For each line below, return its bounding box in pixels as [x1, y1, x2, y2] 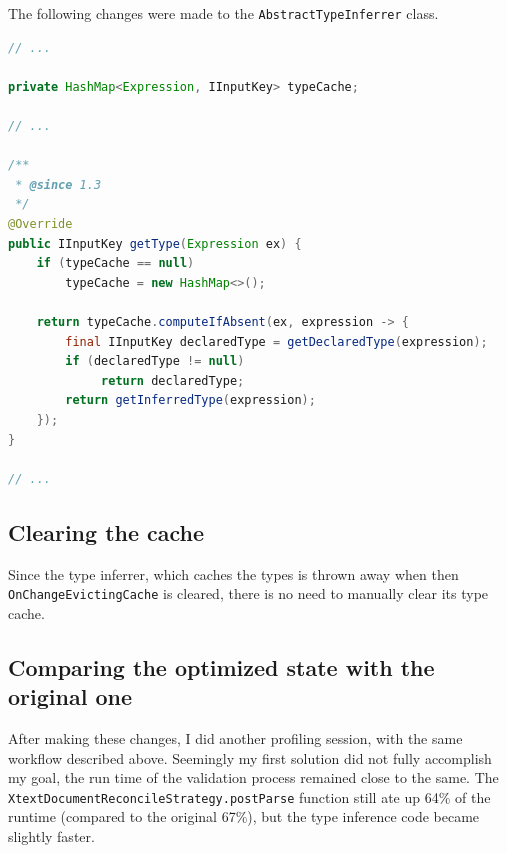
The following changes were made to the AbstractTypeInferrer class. [8, 3, 439, 23]
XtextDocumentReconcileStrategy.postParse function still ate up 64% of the [8, 786, 491, 807]
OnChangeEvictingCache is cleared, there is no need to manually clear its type [8, 583, 489, 604]
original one [8, 681, 132, 712]
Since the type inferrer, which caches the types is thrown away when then [8, 563, 459, 584]
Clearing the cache [8, 516, 205, 547]
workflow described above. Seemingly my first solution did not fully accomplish [8, 747, 492, 768]
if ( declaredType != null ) [65, 354, 245, 369]
